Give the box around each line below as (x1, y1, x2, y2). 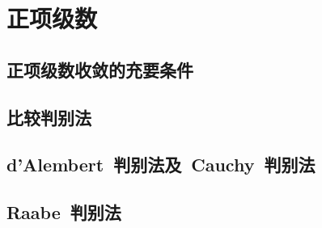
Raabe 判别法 (6, 200, 121, 225)
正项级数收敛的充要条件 (6, 57, 193, 82)
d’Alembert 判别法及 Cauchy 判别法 (6, 152, 316, 177)
